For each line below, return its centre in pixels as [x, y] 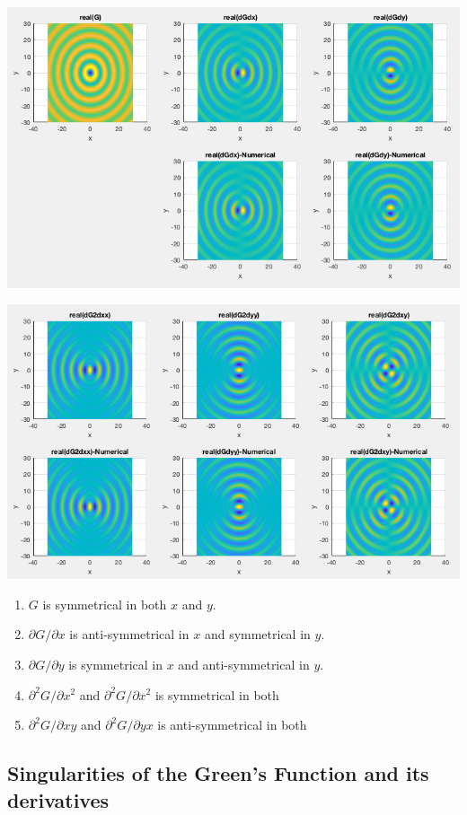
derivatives [58, 799]
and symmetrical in [257, 634]
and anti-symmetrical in [244, 664]
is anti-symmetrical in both [232, 725]
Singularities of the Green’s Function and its [218, 773]
